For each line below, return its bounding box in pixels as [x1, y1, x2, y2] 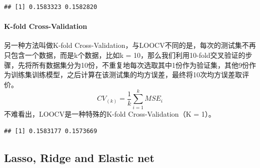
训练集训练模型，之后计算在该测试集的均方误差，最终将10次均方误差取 [10, 69, 242, 80]
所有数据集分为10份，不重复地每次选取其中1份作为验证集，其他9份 [31, 59, 249, 70]
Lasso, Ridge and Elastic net [4, 150, 154, 166]
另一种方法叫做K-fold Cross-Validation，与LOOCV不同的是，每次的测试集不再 [4, 40, 256, 50]
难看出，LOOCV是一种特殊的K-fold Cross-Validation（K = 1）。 [10, 109, 215, 119]
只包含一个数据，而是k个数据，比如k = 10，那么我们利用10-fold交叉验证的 [4, 49, 245, 60]
